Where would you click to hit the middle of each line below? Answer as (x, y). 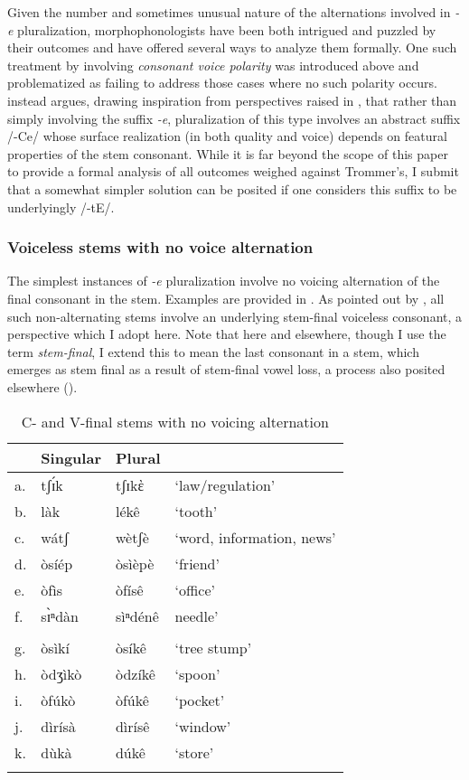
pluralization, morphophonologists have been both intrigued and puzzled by (227, 29)
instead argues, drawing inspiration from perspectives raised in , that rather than (232, 100)
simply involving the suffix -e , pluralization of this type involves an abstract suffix (234, 118)
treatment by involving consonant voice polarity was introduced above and (213, 65)
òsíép (57, 563)
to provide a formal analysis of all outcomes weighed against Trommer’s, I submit (233, 171)
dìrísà (58, 726)
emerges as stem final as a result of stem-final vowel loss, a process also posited (226, 369)
